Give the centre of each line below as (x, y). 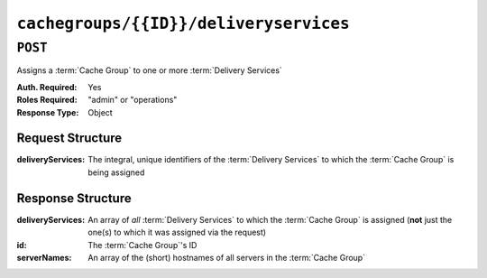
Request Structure (69, 139)
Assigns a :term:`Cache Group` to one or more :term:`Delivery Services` (150, 70)
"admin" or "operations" (133, 100)
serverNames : (44, 257)
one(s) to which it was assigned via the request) (177, 232)
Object (100, 112)
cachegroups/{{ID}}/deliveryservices (184, 23)
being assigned (116, 172)
